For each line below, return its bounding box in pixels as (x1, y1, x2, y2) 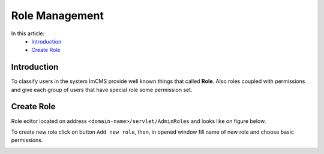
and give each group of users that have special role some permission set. (11, 86, 193, 93)
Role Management (11, 9, 104, 22)
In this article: (11, 30, 45, 37)
